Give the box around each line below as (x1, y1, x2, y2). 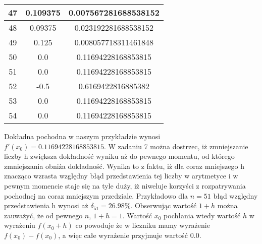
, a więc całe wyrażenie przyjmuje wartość (58, 229, 188, 240)
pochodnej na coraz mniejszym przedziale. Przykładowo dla (4, 190, 188, 201)
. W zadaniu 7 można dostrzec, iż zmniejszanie (103, 141, 248, 151)
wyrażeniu (4, 220, 35, 230)
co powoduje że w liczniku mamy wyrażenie (75, 220, 210, 230)
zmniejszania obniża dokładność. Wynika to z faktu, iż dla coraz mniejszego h (4, 160, 244, 171)
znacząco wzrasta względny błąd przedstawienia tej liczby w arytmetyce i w (4, 170, 238, 181)
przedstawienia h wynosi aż (4, 200, 88, 211)
